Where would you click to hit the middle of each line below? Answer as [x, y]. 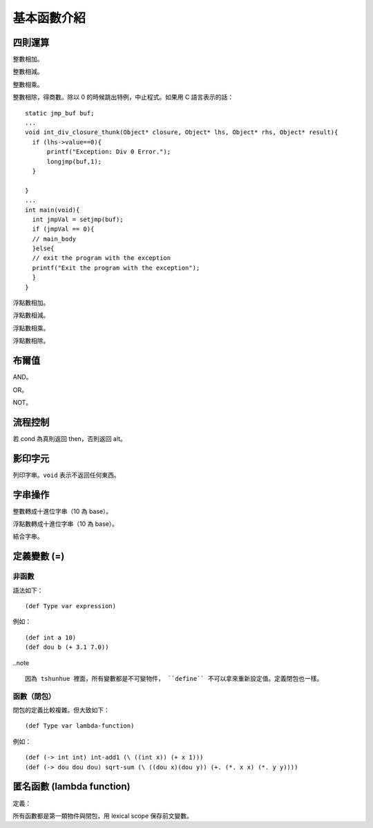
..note [21, 663]
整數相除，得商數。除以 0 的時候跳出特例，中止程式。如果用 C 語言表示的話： [123, 97]
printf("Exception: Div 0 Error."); [109, 152]
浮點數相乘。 [31, 328]
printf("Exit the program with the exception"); [116, 267]
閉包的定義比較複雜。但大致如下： [61, 710]
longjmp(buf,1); [74, 161]
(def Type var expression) [71, 606]
